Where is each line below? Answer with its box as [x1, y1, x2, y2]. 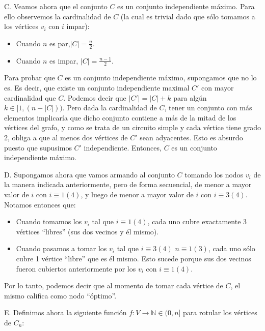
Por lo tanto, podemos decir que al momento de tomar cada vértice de [4, 280, 223, 291]
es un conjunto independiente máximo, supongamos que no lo [65, 72, 257, 83]
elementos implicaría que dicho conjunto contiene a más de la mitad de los [4, 112, 236, 123]
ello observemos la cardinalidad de [4, 11, 111, 21]
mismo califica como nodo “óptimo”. [4, 290, 117, 300]
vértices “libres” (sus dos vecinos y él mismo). [16, 226, 159, 236]
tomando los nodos [184, 169, 244, 179]
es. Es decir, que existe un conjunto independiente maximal [4, 82, 190, 93]
